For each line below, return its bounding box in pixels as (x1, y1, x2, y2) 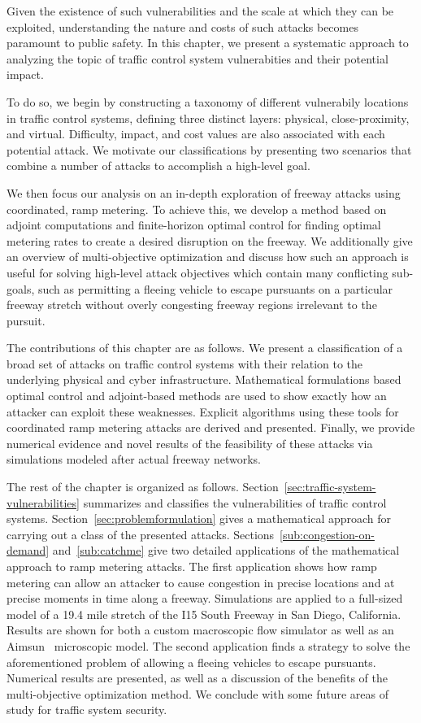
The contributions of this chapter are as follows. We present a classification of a (7, 339, 403, 356)
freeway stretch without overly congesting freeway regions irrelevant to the (7, 296, 377, 313)
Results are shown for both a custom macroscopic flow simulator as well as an (7, 621, 394, 638)
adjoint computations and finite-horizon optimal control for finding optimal (7, 216, 381, 233)
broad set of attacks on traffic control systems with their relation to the (7, 355, 363, 372)
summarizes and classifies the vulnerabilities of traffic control (83, 494, 387, 511)
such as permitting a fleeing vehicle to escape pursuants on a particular (37, 280, 393, 297)
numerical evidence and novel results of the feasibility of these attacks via (7, 434, 373, 451)
